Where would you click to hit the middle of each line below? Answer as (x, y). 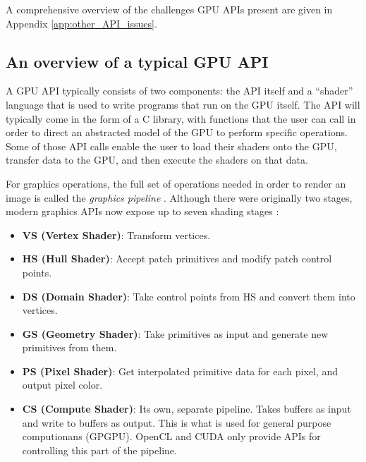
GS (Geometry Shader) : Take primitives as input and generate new (175, 333)
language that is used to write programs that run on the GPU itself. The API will (183, 104)
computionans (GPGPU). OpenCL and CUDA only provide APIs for (171, 436)
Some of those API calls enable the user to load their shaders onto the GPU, (171, 146)
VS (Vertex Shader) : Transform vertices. (116, 235)
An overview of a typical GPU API (137, 61)
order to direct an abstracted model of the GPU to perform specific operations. (177, 132)
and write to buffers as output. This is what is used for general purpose (177, 422)
